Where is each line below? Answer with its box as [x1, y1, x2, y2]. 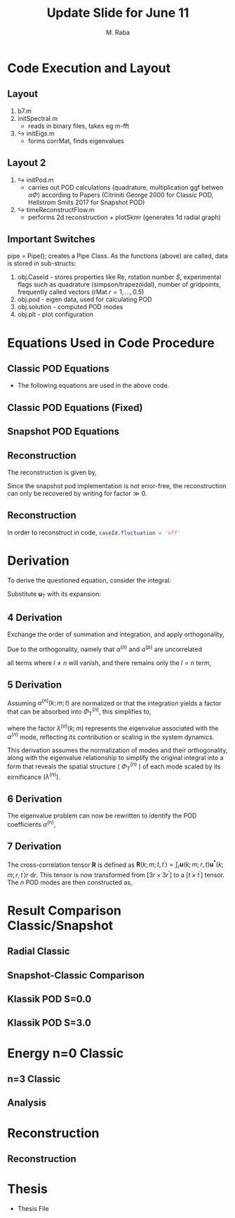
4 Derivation [7, 611, 63, 623]
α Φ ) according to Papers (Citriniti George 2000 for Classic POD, [27, 190, 214, 199]
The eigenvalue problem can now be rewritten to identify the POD [7, 811, 197, 820]
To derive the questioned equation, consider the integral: [7, 576, 172, 584]
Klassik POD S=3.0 [7, 1017, 91, 1029]
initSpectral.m [17, 114, 58, 122]
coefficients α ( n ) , [7, 819, 56, 828]
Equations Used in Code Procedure [7, 335, 215, 351]
